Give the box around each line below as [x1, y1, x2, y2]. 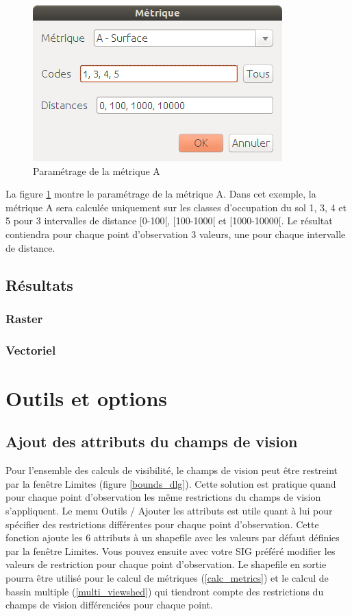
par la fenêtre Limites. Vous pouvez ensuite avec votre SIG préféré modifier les [5, 543, 336, 558]
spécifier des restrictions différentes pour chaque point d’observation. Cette [5, 517, 319, 531]
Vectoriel [5, 341, 56, 358]
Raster [5, 309, 43, 327]
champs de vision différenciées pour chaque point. [5, 597, 213, 612]
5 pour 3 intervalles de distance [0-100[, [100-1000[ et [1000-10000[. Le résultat [5, 213, 333, 228]
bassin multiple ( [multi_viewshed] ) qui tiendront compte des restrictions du [5, 584, 324, 598]
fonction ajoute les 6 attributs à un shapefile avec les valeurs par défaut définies [5, 530, 340, 545]
